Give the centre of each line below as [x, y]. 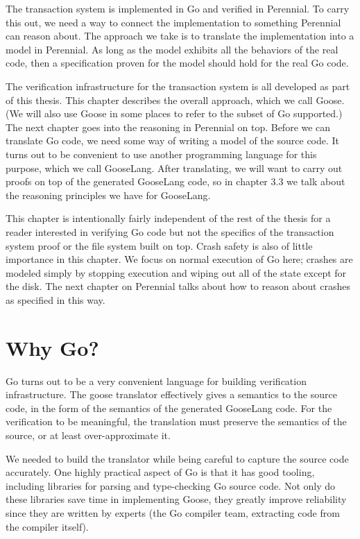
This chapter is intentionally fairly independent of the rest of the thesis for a [168, 218]
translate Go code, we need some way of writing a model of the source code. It [173, 140]
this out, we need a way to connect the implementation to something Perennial [173, 22]
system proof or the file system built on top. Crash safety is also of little [159, 245]
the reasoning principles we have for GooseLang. [108, 195]
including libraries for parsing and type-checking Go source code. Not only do [171, 485]
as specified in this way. [55, 299]
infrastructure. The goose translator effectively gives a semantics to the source [171, 394]
